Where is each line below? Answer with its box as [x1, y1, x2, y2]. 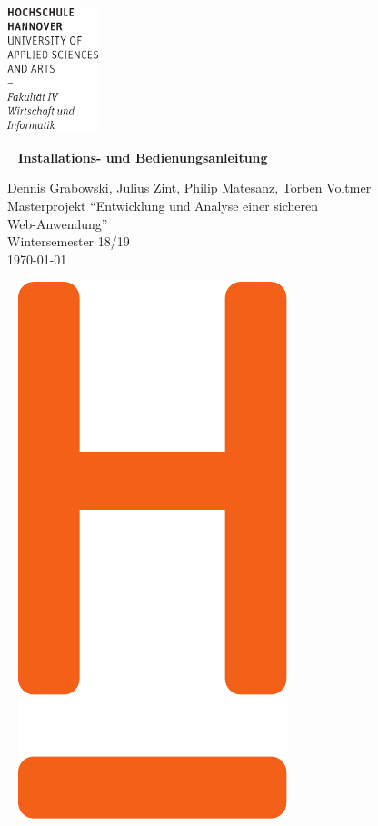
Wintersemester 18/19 [7, 232, 130, 251]
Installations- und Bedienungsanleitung [17, 147, 268, 166]
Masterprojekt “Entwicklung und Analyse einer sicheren [7, 195, 319, 214]
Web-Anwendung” [7, 214, 108, 233]
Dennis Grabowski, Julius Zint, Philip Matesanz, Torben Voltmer [7, 178, 372, 197]
